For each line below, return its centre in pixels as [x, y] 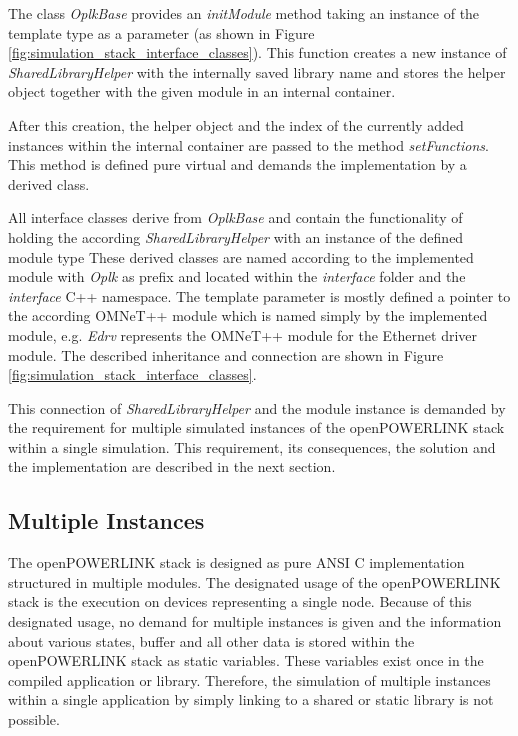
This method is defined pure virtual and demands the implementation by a [237, 164]
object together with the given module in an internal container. [202, 91]
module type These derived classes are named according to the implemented [241, 256]
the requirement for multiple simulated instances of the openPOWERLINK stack [256, 427]
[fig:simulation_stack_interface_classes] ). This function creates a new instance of [257, 52]
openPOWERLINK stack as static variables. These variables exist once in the [246, 660]
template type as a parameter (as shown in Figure [161, 32]
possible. [34, 719]
